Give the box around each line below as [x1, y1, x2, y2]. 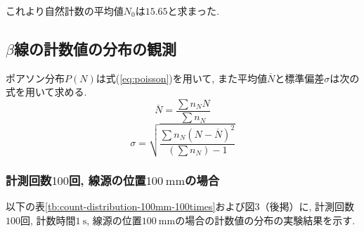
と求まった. [167, 4, 219, 18]
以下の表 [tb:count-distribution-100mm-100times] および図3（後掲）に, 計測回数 [6, 199, 355, 214]
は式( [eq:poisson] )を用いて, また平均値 [96, 70, 267, 85]
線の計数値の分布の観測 [13, 37, 176, 59]
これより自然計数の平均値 [6, 4, 124, 18]
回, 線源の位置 [68, 172, 146, 189]
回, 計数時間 [20, 213, 76, 228]
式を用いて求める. [6, 84, 87, 99]
